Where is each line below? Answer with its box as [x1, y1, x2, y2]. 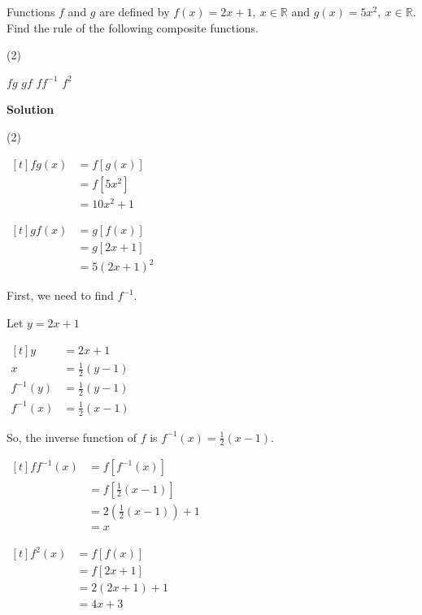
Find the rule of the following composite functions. [7, 19, 259, 36]
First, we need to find [7, 287, 114, 304]
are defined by [99, 3, 170, 19]
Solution [7, 101, 54, 118]
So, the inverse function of [7, 428, 137, 445]
